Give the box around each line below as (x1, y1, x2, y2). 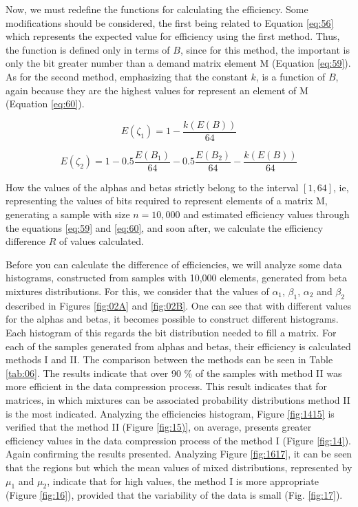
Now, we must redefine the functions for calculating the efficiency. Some (6, 2, 308, 16)
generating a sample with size (6, 207, 130, 222)
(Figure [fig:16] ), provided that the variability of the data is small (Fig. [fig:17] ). (6, 488, 343, 502)
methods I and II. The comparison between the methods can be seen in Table (6, 352, 333, 367)
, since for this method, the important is (180, 42, 350, 56)
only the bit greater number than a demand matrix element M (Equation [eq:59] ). (6, 56, 351, 70)
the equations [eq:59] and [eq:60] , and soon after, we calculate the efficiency (6, 220, 324, 235)
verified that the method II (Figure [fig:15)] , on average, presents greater (6, 420, 312, 434)
